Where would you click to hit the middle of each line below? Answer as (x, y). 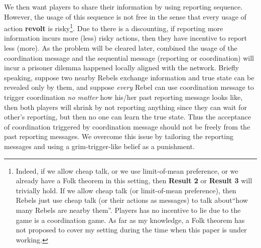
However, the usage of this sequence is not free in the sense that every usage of (125, 16)
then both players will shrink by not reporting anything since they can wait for (125, 107)
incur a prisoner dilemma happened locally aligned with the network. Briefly (121, 68)
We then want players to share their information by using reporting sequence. (123, 7)
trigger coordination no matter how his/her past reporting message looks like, (123, 97)
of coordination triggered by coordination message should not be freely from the (127, 126)
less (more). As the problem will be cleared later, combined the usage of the (121, 48)
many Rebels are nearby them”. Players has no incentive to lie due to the (128, 210)
